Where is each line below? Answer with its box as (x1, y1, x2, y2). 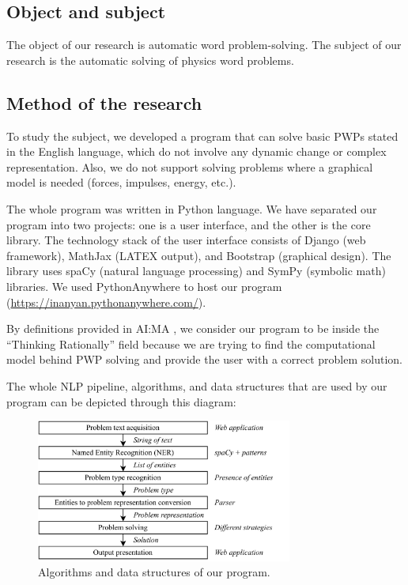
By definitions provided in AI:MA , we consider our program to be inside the (6, 320, 380, 337)
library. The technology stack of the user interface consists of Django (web (6, 232, 366, 248)
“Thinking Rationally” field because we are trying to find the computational (6, 335, 376, 352)
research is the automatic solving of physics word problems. (6, 51, 294, 68)
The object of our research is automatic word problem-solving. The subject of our (6, 36, 402, 53)
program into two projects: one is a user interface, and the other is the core (6, 216, 371, 232)
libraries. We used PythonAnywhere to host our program (6, 277, 282, 294)
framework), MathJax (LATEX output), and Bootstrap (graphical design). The (6, 247, 391, 263)
